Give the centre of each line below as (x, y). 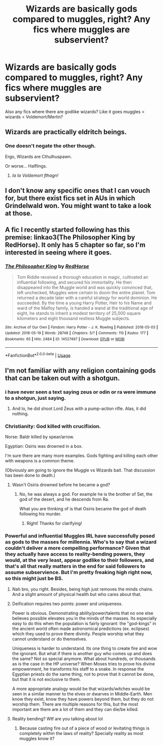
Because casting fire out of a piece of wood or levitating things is (84, 728)
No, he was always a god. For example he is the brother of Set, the (86, 494)
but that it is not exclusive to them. (46, 679)
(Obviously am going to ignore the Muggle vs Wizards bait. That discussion (80, 470)
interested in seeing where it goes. (58, 253)
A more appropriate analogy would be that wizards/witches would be (81, 689)
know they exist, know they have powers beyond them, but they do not (83, 699)
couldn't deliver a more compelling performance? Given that (78, 548)
